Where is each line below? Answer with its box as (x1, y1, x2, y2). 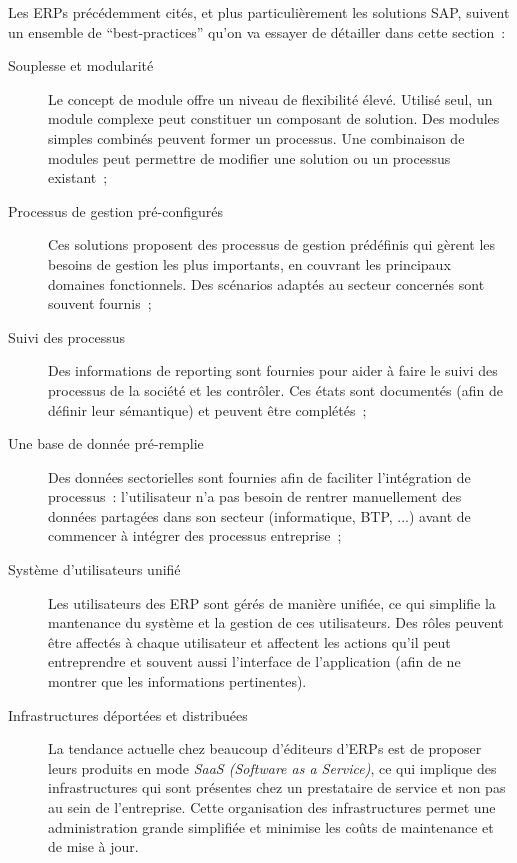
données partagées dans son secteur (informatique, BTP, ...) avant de (48, 505, 471, 526)
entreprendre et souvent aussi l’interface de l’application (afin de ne (48, 651, 461, 672)
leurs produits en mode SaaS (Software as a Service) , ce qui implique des (48, 757, 497, 778)
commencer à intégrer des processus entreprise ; (48, 525, 342, 546)
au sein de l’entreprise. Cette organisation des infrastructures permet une (48, 797, 496, 817)
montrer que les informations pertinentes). (48, 671, 307, 692)
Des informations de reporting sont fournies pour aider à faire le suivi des (48, 360, 498, 381)
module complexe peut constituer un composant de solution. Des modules (48, 108, 500, 129)
